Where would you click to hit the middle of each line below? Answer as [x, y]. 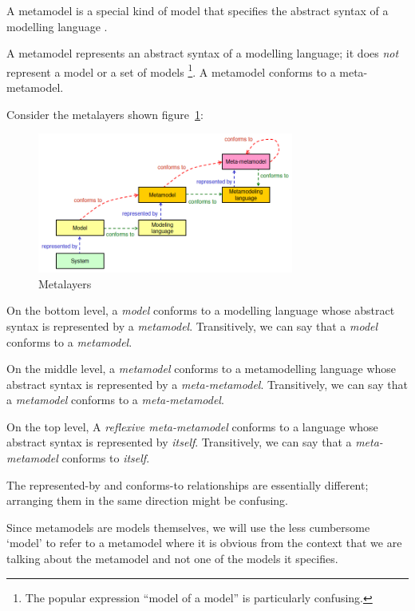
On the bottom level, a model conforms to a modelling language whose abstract [201, 310]
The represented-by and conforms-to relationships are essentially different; [188, 484]
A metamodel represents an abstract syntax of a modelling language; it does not [203, 53]
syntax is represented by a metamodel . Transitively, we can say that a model [192, 325]
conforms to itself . [106, 458]
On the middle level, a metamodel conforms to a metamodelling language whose [202, 369]
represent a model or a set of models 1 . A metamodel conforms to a [171, 70]
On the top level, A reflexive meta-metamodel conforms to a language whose [192, 426]
